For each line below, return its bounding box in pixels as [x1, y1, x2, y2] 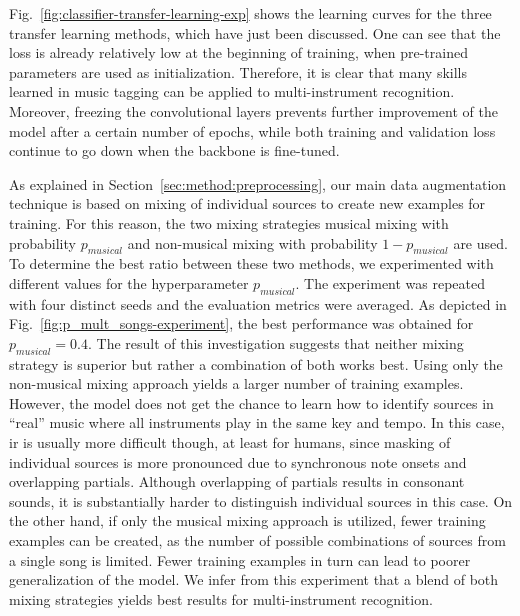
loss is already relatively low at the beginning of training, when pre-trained [9, 42, 468, 63]
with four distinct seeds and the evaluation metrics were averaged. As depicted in [9, 293, 507, 314]
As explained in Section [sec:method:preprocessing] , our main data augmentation [9, 173, 507, 194]
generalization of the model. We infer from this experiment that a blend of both [9, 569, 499, 590]
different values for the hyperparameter [9, 272, 249, 293]
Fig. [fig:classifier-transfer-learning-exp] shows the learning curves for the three [9, 3, 492, 23]
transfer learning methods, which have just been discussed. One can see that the [9, 22, 501, 43]
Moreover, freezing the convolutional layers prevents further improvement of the [9, 100, 498, 121]
